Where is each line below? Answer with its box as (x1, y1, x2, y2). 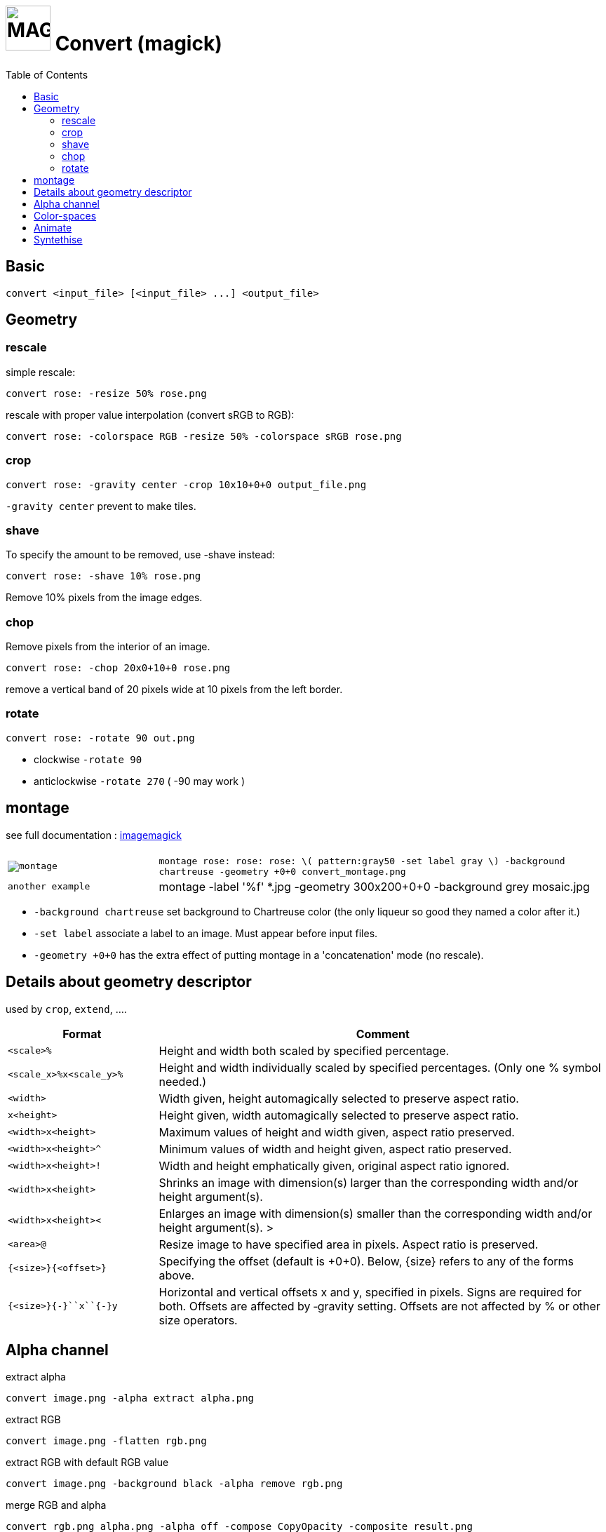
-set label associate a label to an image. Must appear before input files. (34, 927, 378, 939)
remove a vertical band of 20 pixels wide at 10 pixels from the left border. (6, 683, 343, 696)
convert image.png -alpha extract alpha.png (6, 1392, 255, 1404)
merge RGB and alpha (6, 1499, 107, 1512)
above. (159, 1268, 195, 1282)
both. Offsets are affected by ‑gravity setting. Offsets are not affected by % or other (159, 1298, 600, 1313)
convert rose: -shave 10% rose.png (6, 570, 201, 582)
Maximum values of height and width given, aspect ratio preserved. (159, 1124, 515, 1139)
